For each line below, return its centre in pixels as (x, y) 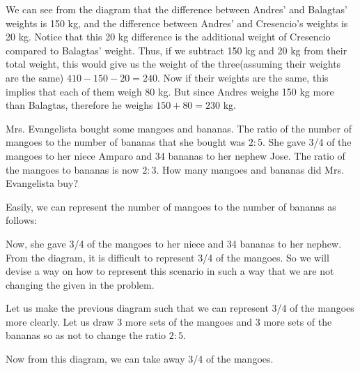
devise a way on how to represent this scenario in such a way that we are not (170, 271)
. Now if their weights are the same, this (243, 77)
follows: (22, 220)
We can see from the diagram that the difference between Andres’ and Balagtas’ (177, 9)
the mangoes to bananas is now (72, 169)
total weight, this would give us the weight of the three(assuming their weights (173, 64)
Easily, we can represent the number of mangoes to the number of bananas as (171, 206)
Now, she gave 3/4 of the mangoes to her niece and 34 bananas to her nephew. (174, 243)
